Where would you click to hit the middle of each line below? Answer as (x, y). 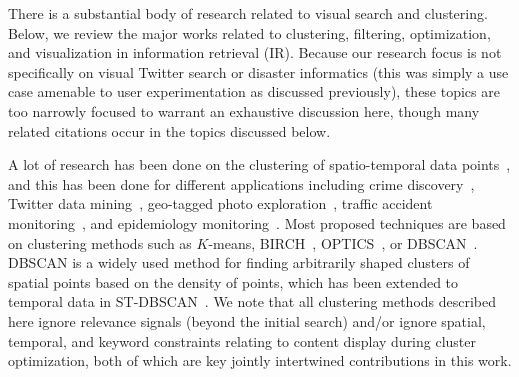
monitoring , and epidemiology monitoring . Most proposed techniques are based (257, 222)
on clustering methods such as (100, 242)
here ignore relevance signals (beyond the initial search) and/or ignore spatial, (247, 320)
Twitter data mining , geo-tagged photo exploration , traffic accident (220, 203)
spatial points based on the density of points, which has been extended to (233, 281)
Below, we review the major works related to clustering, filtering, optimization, (249, 32)
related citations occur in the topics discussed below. (169, 130)
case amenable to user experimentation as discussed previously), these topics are (254, 91)
